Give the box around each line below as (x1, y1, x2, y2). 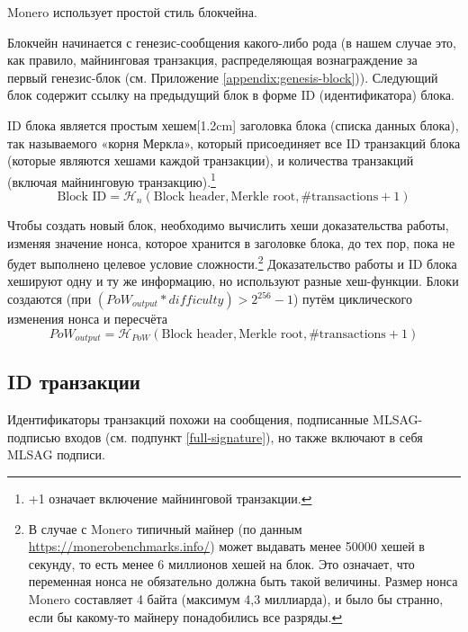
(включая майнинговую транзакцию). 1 (7, 169, 216, 191)
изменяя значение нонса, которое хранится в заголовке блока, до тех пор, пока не (7, 233, 455, 252)
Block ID (57, 191, 107, 203)
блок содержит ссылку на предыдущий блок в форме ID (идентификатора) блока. (7, 85, 454, 104)
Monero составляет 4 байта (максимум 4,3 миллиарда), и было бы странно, (28, 590, 444, 609)
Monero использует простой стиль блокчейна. (7, 3, 257, 21)
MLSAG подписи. (7, 445, 105, 464)
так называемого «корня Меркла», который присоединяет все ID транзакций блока (7, 133, 461, 152)
